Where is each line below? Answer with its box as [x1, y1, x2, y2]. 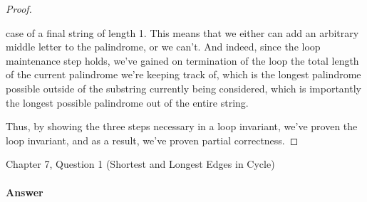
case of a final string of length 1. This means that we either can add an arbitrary [6, 25, 359, 40]
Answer [6, 184, 43, 199]
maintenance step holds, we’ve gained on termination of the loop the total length [6, 53, 359, 68]
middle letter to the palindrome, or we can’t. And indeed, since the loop [6, 39, 321, 54]
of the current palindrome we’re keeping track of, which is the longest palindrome [6, 67, 361, 82]
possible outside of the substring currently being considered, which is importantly [6, 80, 361, 95]
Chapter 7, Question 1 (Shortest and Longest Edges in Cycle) [6, 156, 275, 171]
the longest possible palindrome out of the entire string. [6, 95, 249, 110]
